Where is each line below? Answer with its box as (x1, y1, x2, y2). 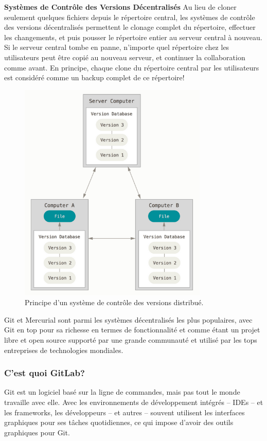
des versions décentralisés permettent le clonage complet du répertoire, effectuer (4, 22, 256, 32)
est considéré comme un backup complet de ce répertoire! (4, 72, 185, 83)
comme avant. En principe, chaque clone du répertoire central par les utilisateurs (4, 62, 259, 73)
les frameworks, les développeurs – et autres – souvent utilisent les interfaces (4, 407, 245, 417)
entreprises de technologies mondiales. (4, 344, 123, 355)
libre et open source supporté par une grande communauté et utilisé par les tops (4, 334, 257, 345)
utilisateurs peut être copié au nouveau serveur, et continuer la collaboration (4, 51, 245, 62)
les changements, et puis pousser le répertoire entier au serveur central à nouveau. (4, 31, 262, 42)
